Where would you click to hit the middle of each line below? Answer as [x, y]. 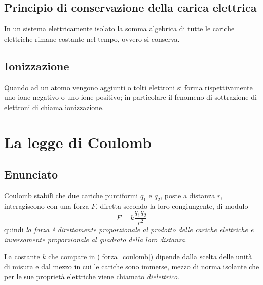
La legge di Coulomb [78, 142]
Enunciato [31, 174]
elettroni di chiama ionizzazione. [54, 107]
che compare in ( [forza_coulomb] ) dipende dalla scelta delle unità [150, 256]
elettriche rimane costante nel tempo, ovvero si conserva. [92, 38]
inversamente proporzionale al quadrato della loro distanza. [96, 239]
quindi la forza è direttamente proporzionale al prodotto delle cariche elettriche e [129, 229]
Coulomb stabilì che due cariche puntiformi [71, 195]
